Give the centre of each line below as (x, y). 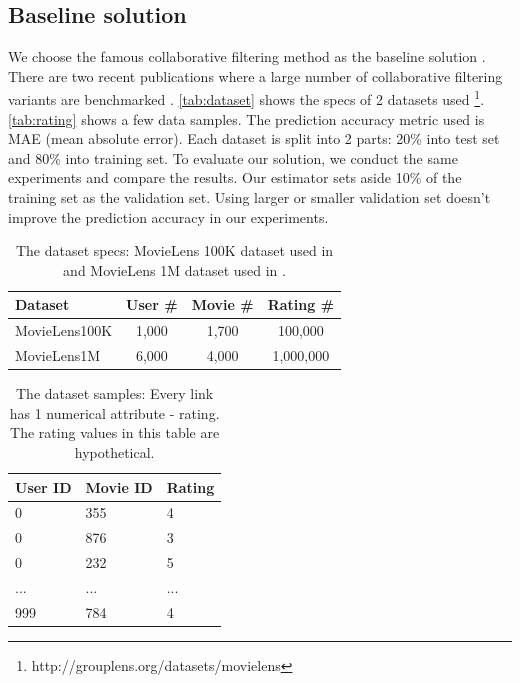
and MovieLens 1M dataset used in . (174, 269)
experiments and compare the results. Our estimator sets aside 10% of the (235, 177)
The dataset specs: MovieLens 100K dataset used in (174, 250)
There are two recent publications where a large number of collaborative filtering (255, 75)
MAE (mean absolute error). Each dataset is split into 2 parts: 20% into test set (254, 138)
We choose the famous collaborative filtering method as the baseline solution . (247, 56)
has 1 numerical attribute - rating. (114, 412)
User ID (43, 486)
